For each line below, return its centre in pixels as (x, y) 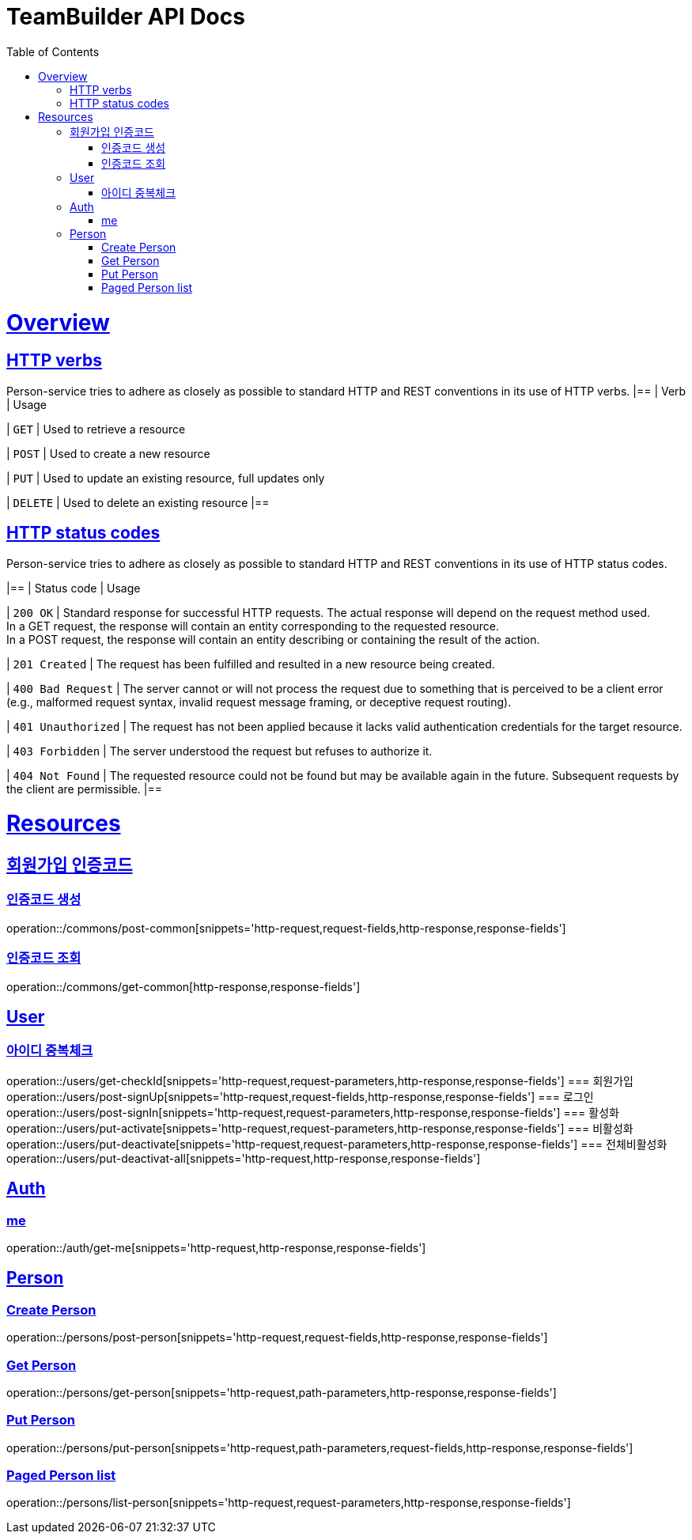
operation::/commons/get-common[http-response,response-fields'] (183, 986)
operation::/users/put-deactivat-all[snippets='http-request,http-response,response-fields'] (244, 1158)
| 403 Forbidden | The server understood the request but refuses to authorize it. (219, 751)
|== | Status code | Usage (74, 588)
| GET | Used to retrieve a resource (96, 429)
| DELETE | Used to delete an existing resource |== (138, 502)
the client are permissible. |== (85, 789)
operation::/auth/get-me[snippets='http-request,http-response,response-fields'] (216, 1248)
